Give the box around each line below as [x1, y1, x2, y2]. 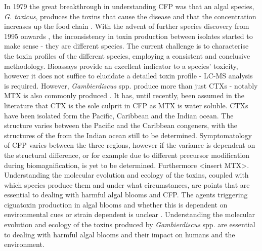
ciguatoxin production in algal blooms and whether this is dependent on [4, 199, 228, 210]
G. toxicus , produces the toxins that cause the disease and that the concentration [4, 11, 256, 21]
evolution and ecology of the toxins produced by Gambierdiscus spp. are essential [4, 219, 255, 230]
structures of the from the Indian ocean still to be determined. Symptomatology [4, 130, 252, 140]
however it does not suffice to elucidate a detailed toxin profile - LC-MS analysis [4, 70, 253, 81]
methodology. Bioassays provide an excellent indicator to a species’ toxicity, [4, 60, 238, 71]
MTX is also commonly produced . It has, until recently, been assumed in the [4, 90, 244, 101]
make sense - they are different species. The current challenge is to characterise [4, 40, 249, 51]
